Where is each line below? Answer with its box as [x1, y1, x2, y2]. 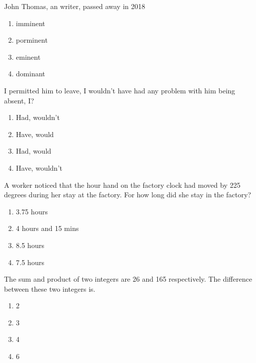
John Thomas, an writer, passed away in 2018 [4, 1, 145, 11]
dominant [16, 68, 45, 79]
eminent [16, 51, 41, 62]
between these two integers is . [4, 283, 96, 294]
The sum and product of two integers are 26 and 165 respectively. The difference [4, 274, 252, 284]
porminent [16, 35, 48, 45]
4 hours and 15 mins [16, 223, 79, 233]
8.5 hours [16, 239, 44, 250]
